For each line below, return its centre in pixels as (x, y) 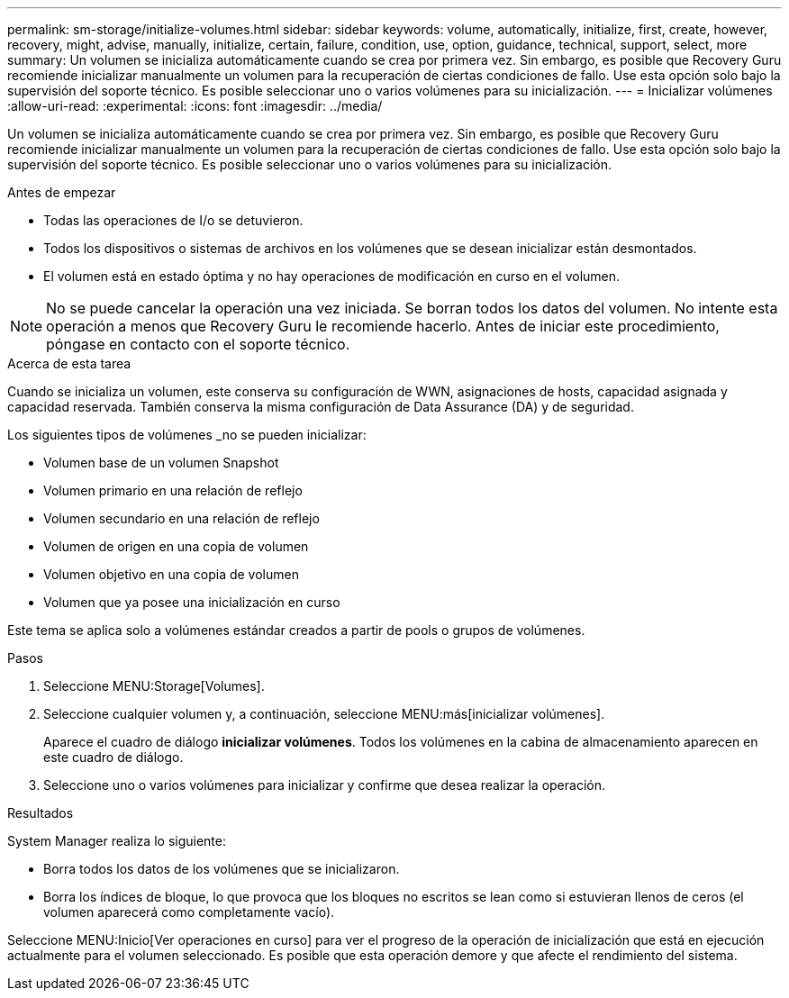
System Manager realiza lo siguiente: (117, 841)
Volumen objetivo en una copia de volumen (171, 574)
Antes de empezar (62, 192)
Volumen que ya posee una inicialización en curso (192, 602)
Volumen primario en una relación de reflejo (173, 490)
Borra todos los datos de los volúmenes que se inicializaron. (222, 869)
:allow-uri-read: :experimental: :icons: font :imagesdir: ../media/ (195, 106)
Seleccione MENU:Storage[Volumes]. (154, 686)
